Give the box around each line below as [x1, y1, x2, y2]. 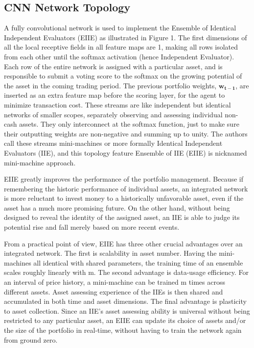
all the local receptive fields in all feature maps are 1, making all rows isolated [4, 42, 238, 52]
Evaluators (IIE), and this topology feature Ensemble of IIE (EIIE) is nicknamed [4, 147, 247, 158]
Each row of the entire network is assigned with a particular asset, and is [4, 61, 223, 71]
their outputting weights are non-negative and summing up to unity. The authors [4, 128, 248, 138]
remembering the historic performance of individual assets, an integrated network [4, 183, 248, 193]
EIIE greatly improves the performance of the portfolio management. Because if [4, 174, 243, 184]
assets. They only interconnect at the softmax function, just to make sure [19, 119, 239, 129]
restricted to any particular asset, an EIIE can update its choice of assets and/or [4, 315, 246, 325]
